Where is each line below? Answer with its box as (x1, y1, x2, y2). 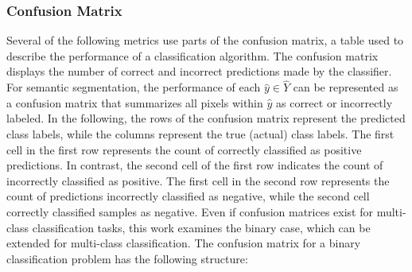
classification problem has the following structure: (6, 250, 248, 266)
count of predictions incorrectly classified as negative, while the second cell (6, 188, 370, 204)
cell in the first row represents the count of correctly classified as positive (6, 141, 362, 157)
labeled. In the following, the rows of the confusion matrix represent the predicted (6, 110, 406, 126)
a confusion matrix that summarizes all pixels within (6, 94, 263, 111)
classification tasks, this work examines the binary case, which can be (32, 219, 371, 235)
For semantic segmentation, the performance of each (6, 79, 261, 95)
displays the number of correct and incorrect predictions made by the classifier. (6, 63, 392, 80)
